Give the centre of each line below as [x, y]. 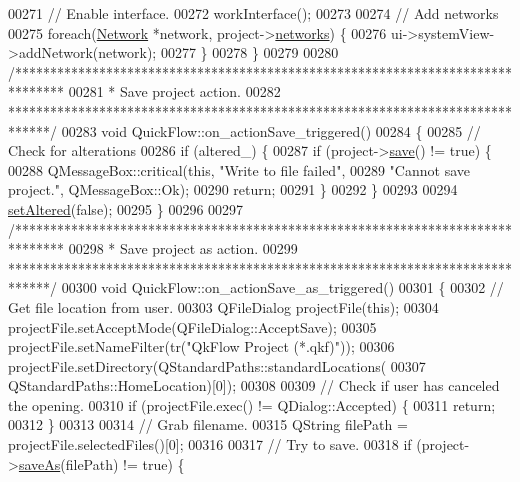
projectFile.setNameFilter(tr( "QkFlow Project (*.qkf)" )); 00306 [201, 346]
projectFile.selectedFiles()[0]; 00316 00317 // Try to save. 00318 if [210, 444]
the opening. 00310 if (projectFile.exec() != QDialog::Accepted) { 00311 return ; [252, 404]
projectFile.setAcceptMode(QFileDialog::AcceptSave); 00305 [192, 326]
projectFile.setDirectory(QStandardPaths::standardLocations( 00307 [217, 365]
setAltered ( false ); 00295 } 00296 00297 [126, 208]
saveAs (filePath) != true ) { [101, 463]
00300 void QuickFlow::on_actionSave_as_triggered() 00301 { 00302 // [282, 287]
